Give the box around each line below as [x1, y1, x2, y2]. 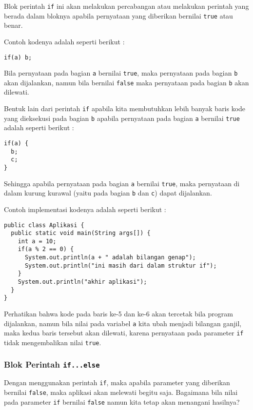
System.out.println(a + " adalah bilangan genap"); [24, 254, 196, 261]
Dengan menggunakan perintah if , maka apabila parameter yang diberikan [4, 377, 230, 388]
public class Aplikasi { [4, 221, 84, 229]
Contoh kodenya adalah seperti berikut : [4, 36, 125, 46]
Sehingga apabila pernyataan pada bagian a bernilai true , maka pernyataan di [4, 178, 240, 188]
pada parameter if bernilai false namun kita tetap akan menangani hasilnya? [4, 396, 240, 407]
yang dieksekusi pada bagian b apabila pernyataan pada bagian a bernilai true [4, 113, 240, 123]
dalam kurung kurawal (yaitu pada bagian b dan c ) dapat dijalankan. [4, 188, 212, 198]
